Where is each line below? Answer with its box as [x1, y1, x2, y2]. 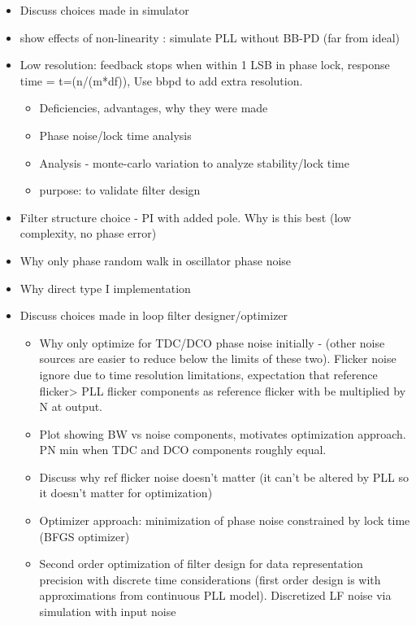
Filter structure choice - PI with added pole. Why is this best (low [19, 208, 351, 225]
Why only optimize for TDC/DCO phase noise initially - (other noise [39, 334, 385, 351]
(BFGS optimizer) [39, 527, 130, 544]
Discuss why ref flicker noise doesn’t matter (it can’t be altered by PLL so [39, 468, 409, 485]
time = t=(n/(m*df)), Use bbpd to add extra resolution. [19, 72, 303, 89]
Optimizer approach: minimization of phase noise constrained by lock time [39, 512, 410, 529]
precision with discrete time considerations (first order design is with [39, 570, 381, 588]
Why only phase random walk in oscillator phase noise [19, 251, 292, 269]
